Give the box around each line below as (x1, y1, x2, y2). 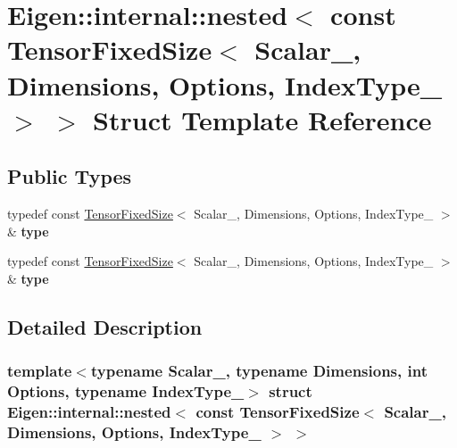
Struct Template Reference (93, 101, 432, 137)
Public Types (7, 162, 132, 190)
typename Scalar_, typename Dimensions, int (90, 360, 428, 382)
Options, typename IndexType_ (7, 380, 245, 402)
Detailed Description (7, 312, 203, 340)
